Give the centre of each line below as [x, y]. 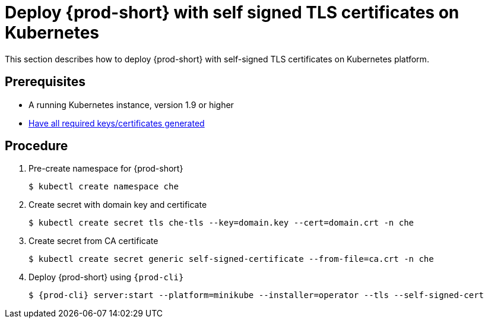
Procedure [37, 146]
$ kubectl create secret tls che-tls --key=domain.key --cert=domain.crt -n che [221, 223]
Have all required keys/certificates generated [117, 123]
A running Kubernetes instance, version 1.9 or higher [131, 104]
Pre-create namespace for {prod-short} [106, 169]
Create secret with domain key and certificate [118, 205]
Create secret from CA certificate [94, 241]
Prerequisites [45, 82]
